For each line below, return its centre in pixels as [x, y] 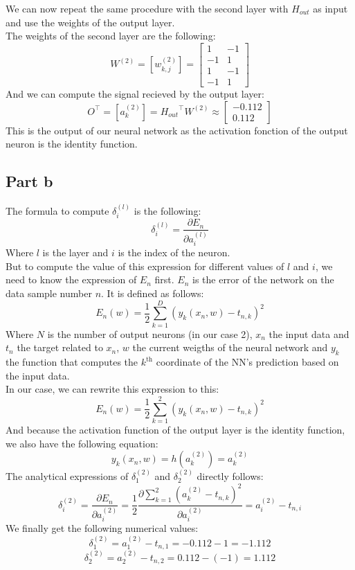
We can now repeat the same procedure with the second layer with [147, 8]
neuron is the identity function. [72, 144]
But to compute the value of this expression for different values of [145, 266]
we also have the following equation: [82, 443]
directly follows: [230, 476]
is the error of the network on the [263, 279]
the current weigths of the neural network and [230, 347]
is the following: [167, 210]
